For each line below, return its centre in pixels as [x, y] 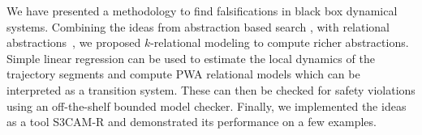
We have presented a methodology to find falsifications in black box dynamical [202, 11]
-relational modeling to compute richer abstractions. [280, 42]
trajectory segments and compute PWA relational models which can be [183, 74]
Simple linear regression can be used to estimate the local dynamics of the [191, 58]
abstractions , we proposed [74, 42]
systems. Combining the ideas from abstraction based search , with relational [198, 26]
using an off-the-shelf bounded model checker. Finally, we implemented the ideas [207, 105]
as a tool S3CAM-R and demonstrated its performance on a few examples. [192, 122]
